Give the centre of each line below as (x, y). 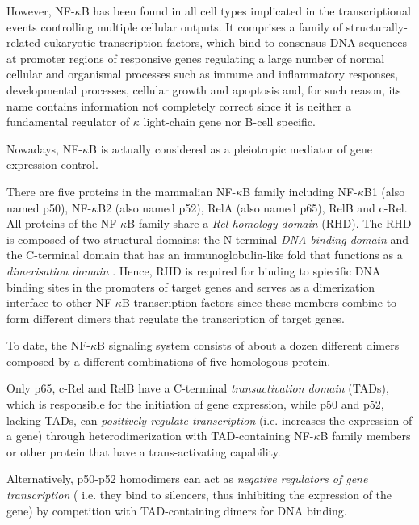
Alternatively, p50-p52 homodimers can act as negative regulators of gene (187, 479)
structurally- (377, 26)
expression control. (52, 164)
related (24, 42)
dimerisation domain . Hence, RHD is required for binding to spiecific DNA (194, 270)
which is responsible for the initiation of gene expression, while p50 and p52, (195, 404)
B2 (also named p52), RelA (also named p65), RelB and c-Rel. (253, 207)
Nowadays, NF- (44, 148)
